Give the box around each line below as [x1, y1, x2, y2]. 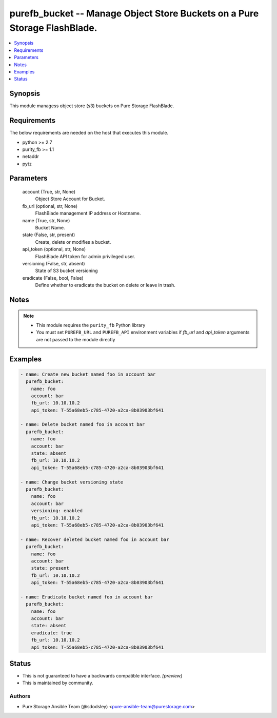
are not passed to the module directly [36, 336, 115, 342]
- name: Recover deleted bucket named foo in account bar [20, 536, 169, 542]
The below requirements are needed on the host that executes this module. [9, 130, 169, 136]
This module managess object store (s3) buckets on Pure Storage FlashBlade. [9, 103, 174, 109]
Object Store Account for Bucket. [35, 196, 105, 202]
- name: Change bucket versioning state [20, 479, 123, 485]
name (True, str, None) [22, 217, 70, 223]
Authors [9, 693, 31, 700]
